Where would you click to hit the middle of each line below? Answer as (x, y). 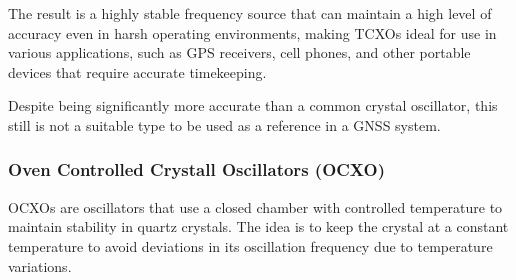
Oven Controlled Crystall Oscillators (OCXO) (196, 169)
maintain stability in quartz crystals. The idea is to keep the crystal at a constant (258, 226)
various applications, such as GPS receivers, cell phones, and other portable (239, 52)
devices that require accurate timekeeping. (137, 71)
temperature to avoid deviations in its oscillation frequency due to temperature (250, 245)
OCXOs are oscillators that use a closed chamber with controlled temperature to (255, 206)
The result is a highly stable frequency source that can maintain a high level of (250, 13)
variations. (40, 265)
